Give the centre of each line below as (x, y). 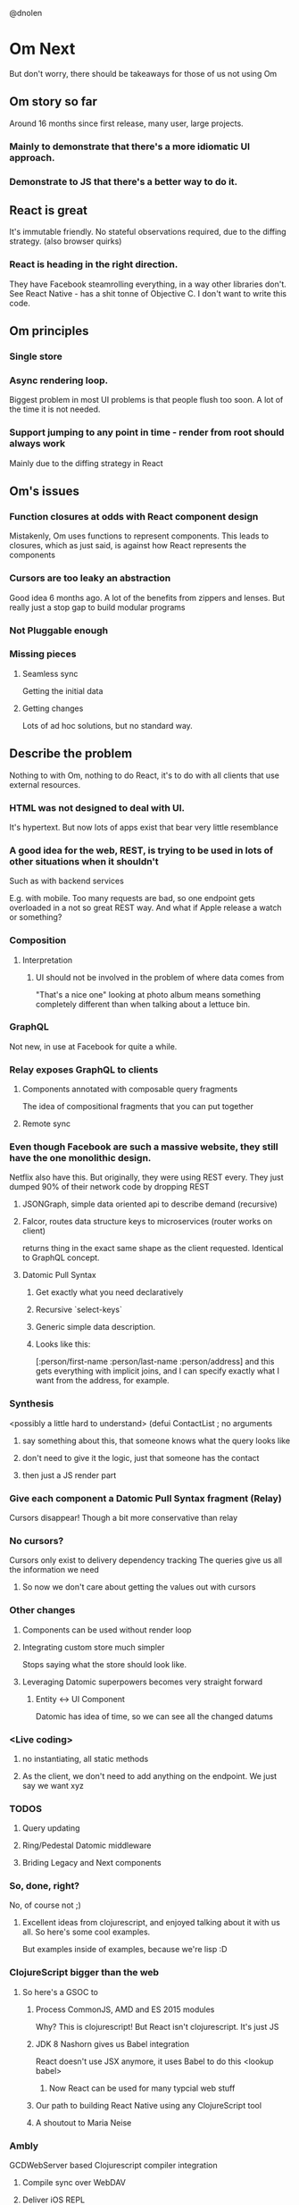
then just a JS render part (69, 1475)
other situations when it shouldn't (84, 861)
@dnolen (26, 13)
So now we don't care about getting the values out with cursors (139, 1587)
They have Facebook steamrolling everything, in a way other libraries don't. (148, 284)
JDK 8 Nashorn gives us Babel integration (112, 2043)
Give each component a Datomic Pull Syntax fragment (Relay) (146, 1498)
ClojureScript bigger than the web (84, 1973)
